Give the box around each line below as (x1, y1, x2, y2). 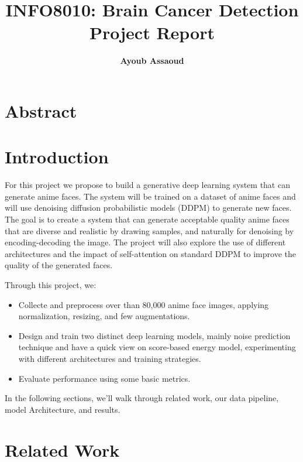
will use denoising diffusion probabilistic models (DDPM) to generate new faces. (5, 201, 292, 214)
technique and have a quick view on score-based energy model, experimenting (18, 341, 296, 353)
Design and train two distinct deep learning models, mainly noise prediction (18, 329, 291, 341)
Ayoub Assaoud (120, 54, 184, 67)
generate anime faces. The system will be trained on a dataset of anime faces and (5, 190, 296, 202)
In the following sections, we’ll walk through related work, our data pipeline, (5, 392, 279, 404)
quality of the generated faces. (5, 259, 113, 271)
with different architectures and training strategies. (18, 352, 201, 364)
